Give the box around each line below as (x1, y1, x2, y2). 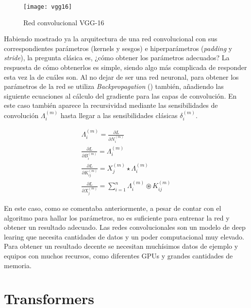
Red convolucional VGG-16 (23, 17, 104, 27)
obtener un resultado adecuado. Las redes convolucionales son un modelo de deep (4, 222, 246, 232)
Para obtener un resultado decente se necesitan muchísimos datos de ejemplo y (4, 241, 238, 251)
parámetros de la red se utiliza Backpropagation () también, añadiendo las (4, 81, 224, 91)
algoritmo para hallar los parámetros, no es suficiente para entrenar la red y (4, 212, 230, 222)
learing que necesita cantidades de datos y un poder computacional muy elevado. (4, 231, 244, 241)
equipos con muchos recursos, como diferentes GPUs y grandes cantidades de (4, 251, 233, 261)
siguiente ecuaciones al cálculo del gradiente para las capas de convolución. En (4, 90, 237, 101)
